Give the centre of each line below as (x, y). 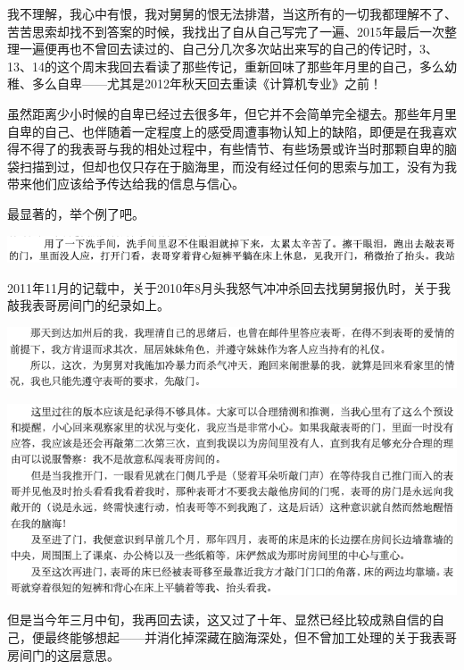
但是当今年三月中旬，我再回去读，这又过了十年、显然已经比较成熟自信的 (220, 620)
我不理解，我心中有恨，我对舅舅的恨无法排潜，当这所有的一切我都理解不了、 (232, 13)
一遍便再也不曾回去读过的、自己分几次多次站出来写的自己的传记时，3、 (228, 49)
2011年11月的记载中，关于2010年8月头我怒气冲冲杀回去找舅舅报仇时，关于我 (229, 287)
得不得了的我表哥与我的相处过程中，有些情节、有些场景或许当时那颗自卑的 (226, 149)
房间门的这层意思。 (63, 654)
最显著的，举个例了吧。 (76, 213)
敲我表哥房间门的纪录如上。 (88, 305)
